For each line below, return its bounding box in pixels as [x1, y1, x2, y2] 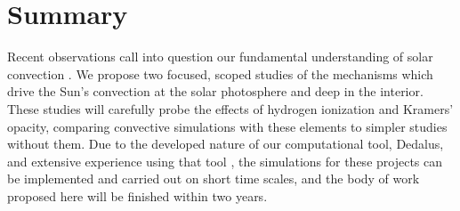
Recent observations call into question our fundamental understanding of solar [7, 47, 433, 66]
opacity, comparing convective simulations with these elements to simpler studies [7, 117, 448, 135]
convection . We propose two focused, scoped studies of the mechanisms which [7, 64, 433, 83]
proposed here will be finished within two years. [7, 186, 268, 205]
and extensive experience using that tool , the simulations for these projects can [7, 151, 443, 170]
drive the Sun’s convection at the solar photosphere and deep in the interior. [7, 82, 424, 101]
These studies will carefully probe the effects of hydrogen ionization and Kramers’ [7, 99, 454, 118]
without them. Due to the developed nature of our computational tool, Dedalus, [7, 134, 444, 153]
